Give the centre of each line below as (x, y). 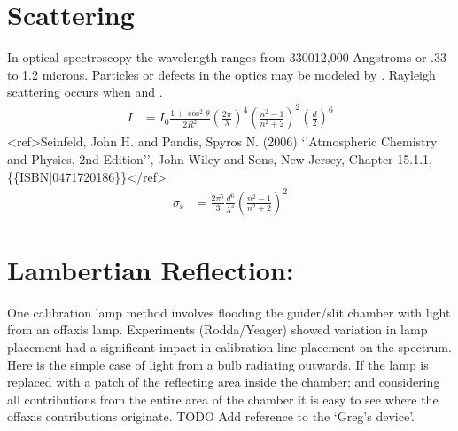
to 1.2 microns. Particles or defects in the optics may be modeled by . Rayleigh (221, 74)
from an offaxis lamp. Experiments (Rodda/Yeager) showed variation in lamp (217, 329)
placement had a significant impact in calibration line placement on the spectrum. (229, 347)
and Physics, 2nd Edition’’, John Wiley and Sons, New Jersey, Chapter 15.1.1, (220, 159)
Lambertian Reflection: (151, 269)
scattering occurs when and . (85, 92)
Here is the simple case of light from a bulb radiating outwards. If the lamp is (218, 364)
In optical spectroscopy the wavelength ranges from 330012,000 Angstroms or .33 (227, 57)
